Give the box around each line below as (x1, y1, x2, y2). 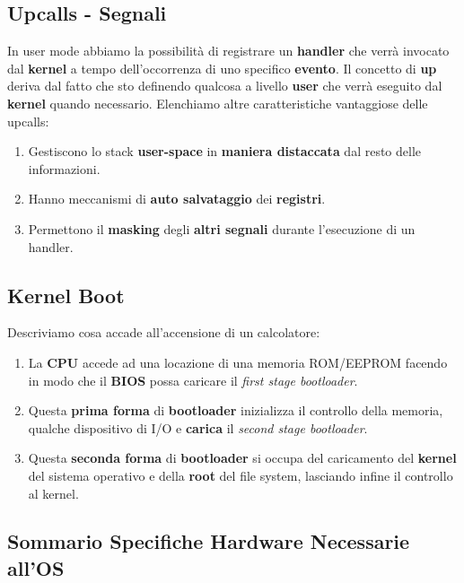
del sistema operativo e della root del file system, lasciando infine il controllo (28, 466, 453, 484)
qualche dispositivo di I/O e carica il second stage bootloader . (28, 418, 368, 437)
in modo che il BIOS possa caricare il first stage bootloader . (28, 370, 358, 389)
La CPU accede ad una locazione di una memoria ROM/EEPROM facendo (28, 352, 448, 371)
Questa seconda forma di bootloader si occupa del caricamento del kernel (28, 448, 457, 467)
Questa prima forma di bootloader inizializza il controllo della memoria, (28, 401, 443, 420)
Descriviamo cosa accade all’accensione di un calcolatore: (7, 323, 320, 342)
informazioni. (28, 159, 101, 178)
